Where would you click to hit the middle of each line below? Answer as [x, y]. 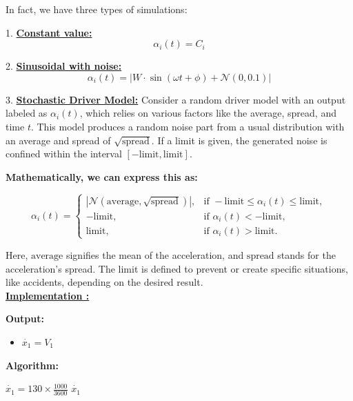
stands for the [306, 254]
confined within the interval [64, 154]
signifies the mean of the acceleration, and [155, 254]
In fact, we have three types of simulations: [97, 9]
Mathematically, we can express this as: [102, 176]
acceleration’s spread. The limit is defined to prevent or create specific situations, [177, 268]
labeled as [27, 113]
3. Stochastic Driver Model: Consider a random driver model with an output [176, 99]
